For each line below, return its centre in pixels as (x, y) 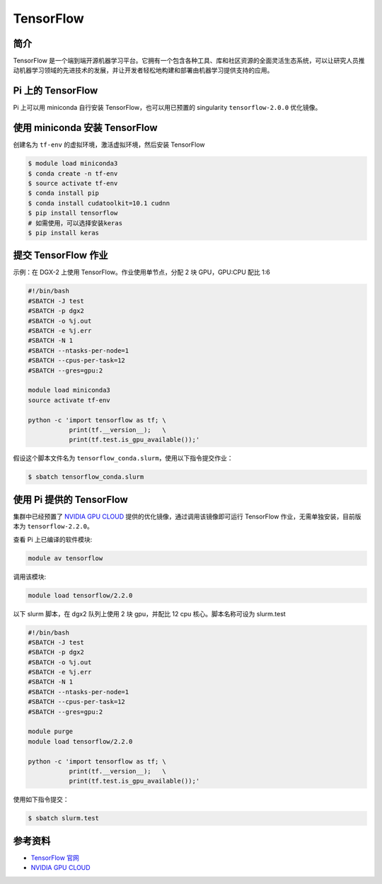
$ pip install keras (63, 233)
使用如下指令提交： (41, 800)
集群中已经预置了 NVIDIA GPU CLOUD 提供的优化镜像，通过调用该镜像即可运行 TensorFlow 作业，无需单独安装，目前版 (187, 516)
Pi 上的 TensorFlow (56, 91)
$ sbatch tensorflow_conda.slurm (86, 477)
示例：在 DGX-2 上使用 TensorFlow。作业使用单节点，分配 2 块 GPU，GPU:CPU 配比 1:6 (141, 272)
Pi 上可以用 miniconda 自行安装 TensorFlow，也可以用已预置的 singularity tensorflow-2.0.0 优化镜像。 (167, 108)
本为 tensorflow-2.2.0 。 (53, 526)
